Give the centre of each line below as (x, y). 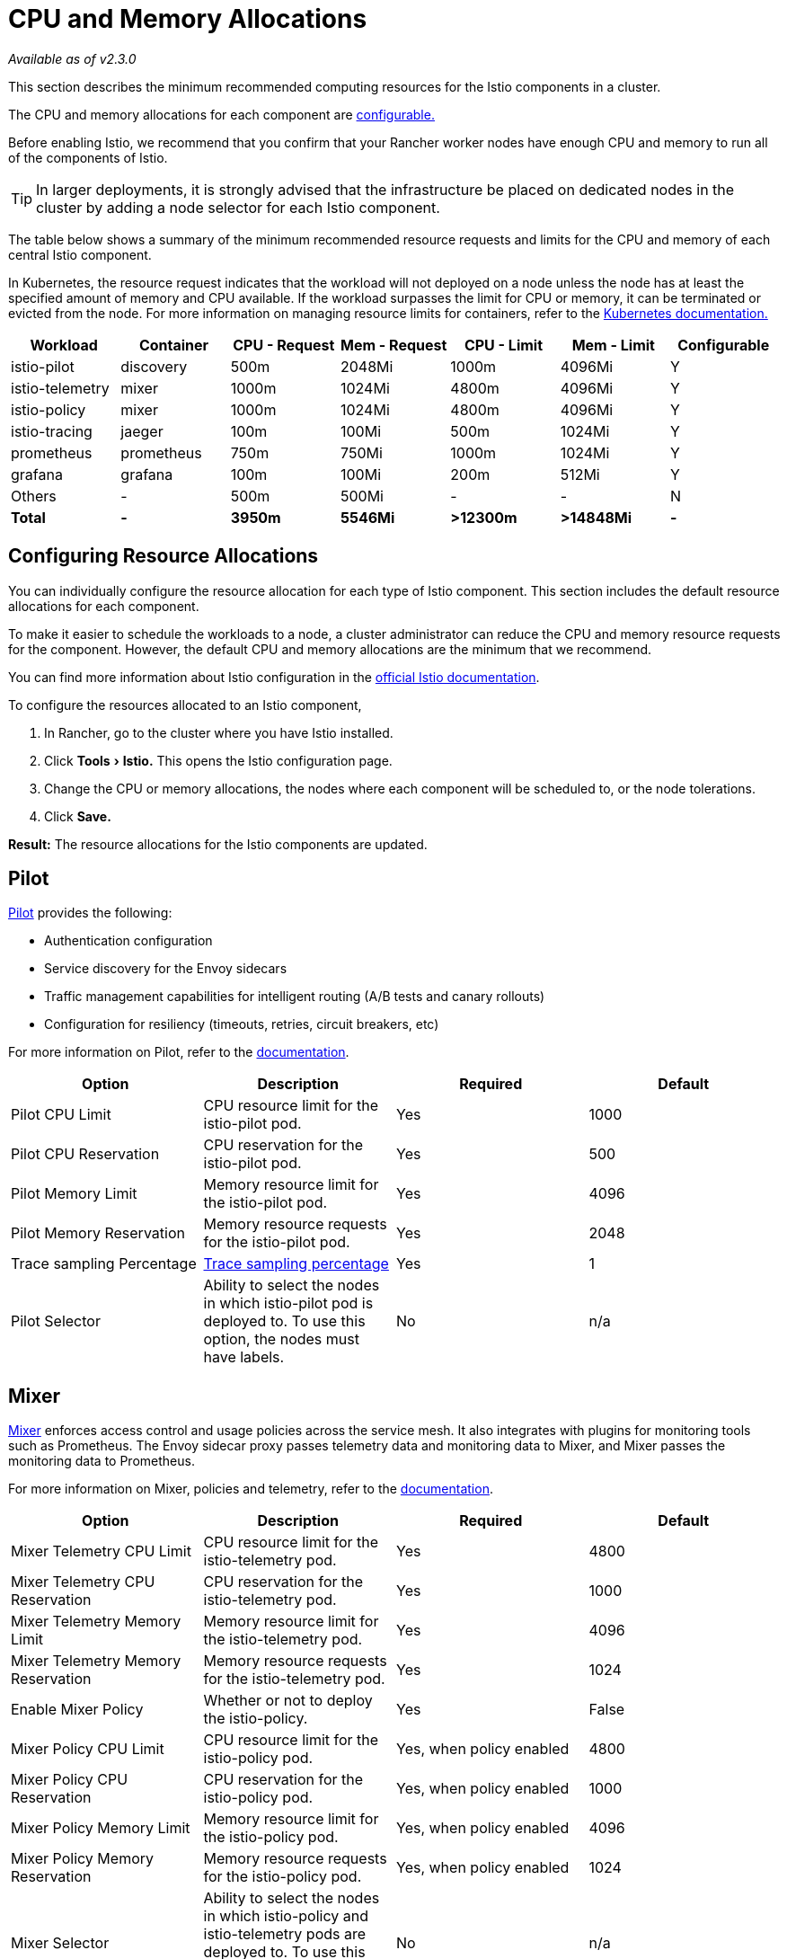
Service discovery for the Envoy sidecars (166, 969)
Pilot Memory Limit (74, 1194)
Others (34, 496)
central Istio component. (80, 254)
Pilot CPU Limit (61, 1115)
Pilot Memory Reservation (98, 1233)
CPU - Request (284, 345)
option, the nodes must (281, 1339)
